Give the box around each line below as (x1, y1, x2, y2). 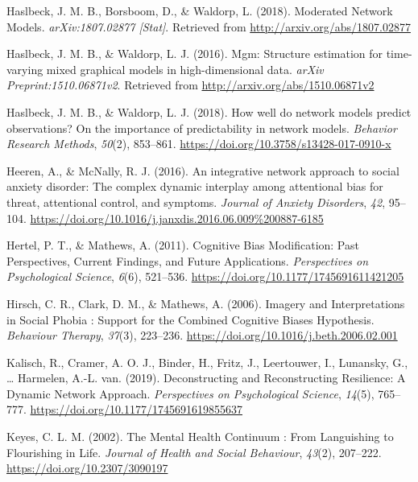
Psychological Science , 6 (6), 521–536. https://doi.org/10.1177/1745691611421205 (6, 268, 404, 285)
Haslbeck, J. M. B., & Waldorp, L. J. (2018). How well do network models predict (6, 103, 412, 120)
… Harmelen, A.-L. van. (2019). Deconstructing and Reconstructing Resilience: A (6, 369, 406, 386)
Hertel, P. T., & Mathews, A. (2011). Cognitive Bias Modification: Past (6, 237, 359, 253)
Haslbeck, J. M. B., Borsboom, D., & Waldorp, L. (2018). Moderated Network (6, 2, 393, 19)
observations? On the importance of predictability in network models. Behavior (6, 119, 397, 136)
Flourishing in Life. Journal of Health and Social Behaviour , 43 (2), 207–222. (6, 443, 382, 460)
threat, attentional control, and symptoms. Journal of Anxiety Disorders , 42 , (6, 193, 386, 210)
